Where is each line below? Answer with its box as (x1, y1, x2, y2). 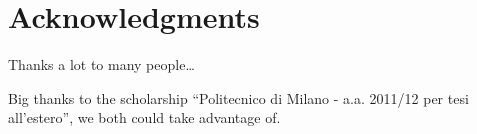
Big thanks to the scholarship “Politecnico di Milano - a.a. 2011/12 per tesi (8, 87, 469, 108)
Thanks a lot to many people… (8, 54, 195, 75)
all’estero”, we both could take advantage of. (8, 107, 281, 128)
